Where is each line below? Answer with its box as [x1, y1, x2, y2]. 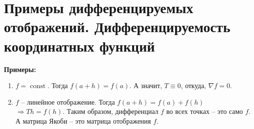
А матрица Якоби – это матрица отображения [15, 115, 151, 126]
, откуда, [181, 80, 207, 91]
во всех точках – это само [166, 106, 243, 116]
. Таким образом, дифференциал [62, 106, 159, 116]
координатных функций [4, 36, 155, 55]
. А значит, [129, 80, 162, 91]
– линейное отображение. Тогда [21, 96, 115, 107]
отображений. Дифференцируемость [4, 17, 231, 37]
